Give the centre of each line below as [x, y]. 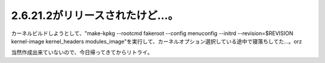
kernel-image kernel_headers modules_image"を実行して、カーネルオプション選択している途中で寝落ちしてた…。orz [156, 41]
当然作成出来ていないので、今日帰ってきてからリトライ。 [82, 52]
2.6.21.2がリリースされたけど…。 [95, 15]
